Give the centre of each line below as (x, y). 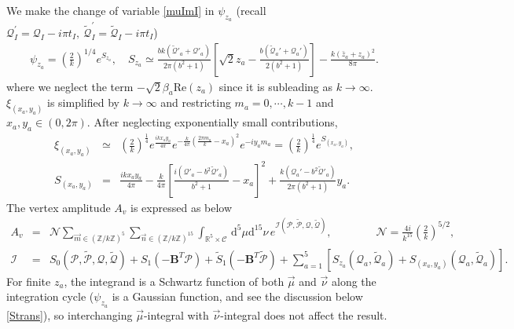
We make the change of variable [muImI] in (110, 10)
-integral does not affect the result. (304, 314)
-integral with (176, 314)
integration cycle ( (50, 296)
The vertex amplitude (59, 207)
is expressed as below (182, 207)
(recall (251, 10)
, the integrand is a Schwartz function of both (174, 281)
